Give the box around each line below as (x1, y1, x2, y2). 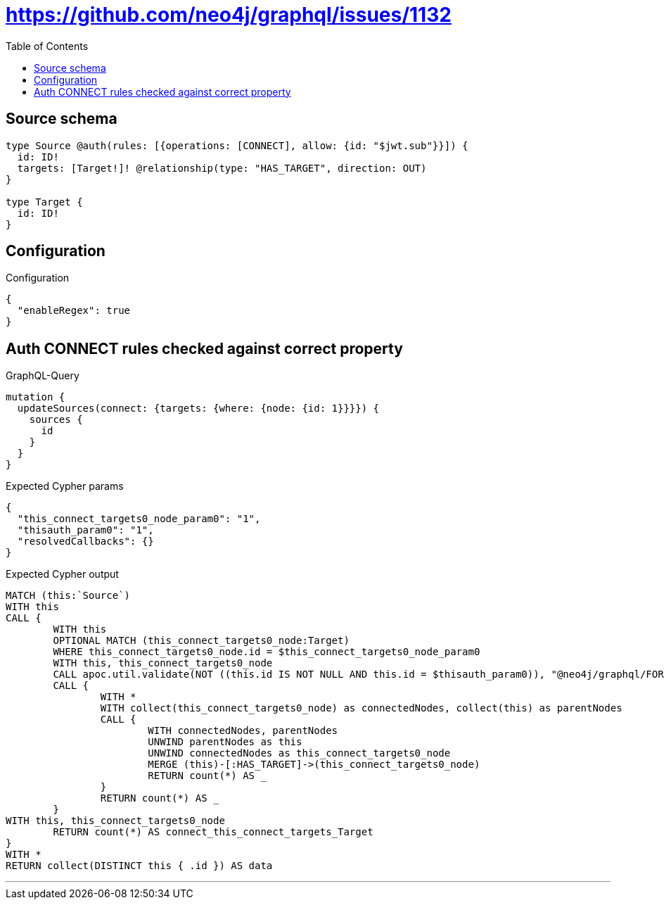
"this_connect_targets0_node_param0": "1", (17, 513, 261, 525)
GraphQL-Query (6, 369, 79, 382)
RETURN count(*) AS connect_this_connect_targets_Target (53, 826, 373, 838)
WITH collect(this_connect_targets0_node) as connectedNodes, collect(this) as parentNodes (100, 702, 622, 714)
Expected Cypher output (6, 568, 119, 581)
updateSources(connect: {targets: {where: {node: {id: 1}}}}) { (17, 403, 380, 414)
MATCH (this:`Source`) (6, 590, 131, 602)
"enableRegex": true (17, 305, 131, 317)
